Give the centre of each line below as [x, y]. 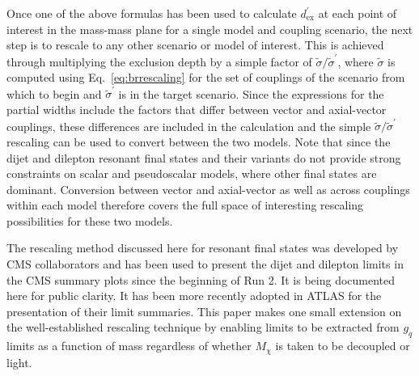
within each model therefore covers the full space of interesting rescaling [185, 205]
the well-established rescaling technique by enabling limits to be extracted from [203, 327]
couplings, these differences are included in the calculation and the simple [189, 126]
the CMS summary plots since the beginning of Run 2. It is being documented [201, 279]
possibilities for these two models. [90, 220]
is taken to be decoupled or [343, 346]
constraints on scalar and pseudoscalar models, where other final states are [192, 173]
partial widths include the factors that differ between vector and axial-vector [197, 109]
